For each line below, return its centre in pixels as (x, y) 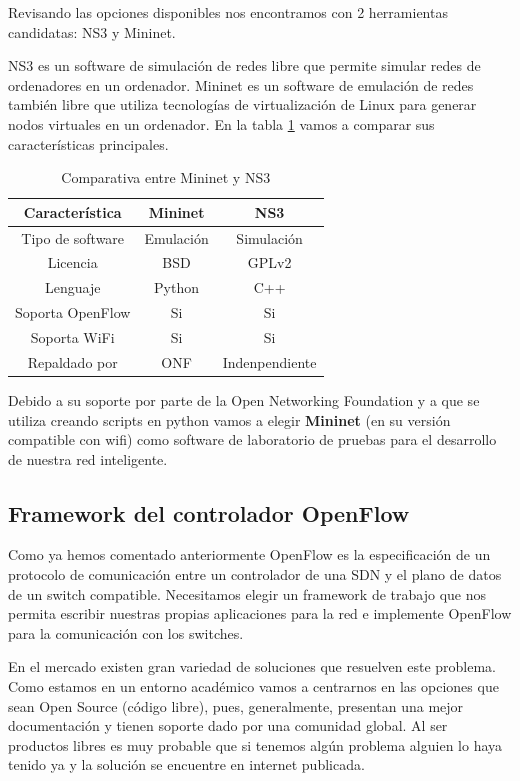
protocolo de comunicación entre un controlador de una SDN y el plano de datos (255, 574)
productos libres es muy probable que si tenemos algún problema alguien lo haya (255, 744)
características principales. (88, 143)
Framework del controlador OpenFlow (209, 512)
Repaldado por (72, 361)
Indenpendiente (269, 361)
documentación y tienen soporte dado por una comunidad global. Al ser (228, 725)
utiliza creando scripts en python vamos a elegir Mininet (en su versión (229, 419)
